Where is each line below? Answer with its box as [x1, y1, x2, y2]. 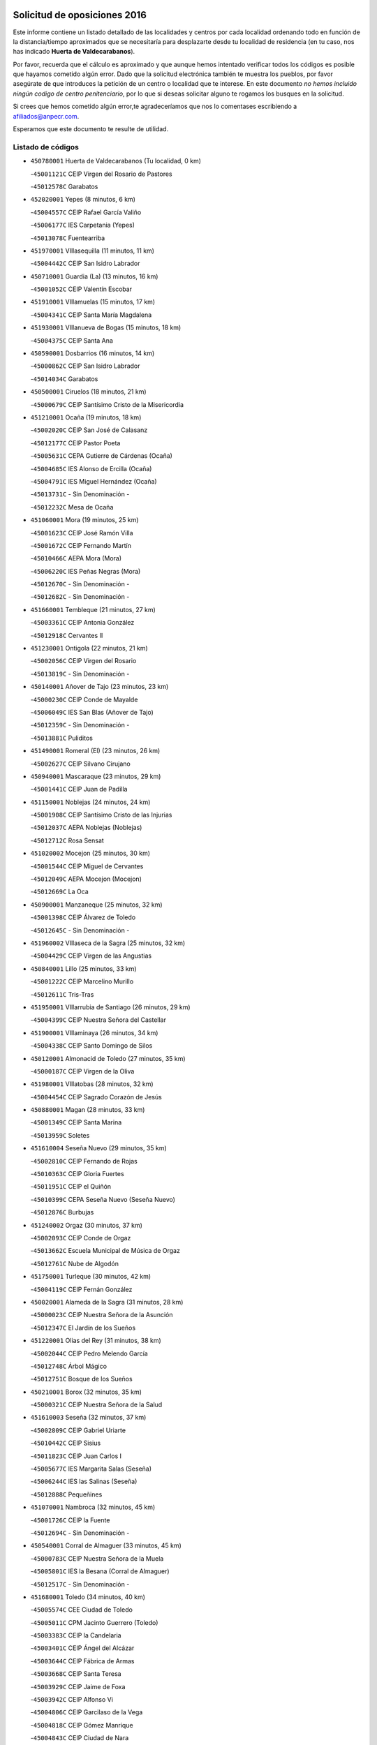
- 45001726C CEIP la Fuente [30, 1515, 110, 1524]
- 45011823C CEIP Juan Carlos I [30, 1452, 122, 1460]
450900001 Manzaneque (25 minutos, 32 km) [30, 900, 163, 909]
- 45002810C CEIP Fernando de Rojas [30, 1157, 138, 1165]
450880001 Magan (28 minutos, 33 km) [30, 1106, 145, 1114]
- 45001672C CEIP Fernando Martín [30, 541, 132, 549]
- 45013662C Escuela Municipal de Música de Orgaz [30, 1247, 181, 1255]
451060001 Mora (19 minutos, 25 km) [30, 516, 139, 524]
